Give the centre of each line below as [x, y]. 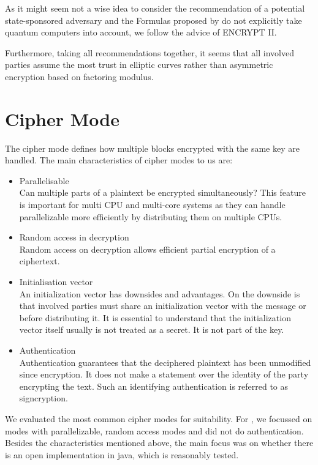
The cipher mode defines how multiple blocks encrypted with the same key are [152, 148]
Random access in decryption [74, 237]
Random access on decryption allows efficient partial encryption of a [147, 249]
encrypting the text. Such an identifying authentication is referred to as [154, 386]
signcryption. [44, 398]
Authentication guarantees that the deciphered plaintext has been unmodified [165, 362]
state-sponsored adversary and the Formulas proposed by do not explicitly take [153, 20]
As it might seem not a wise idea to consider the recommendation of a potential [155, 8]
